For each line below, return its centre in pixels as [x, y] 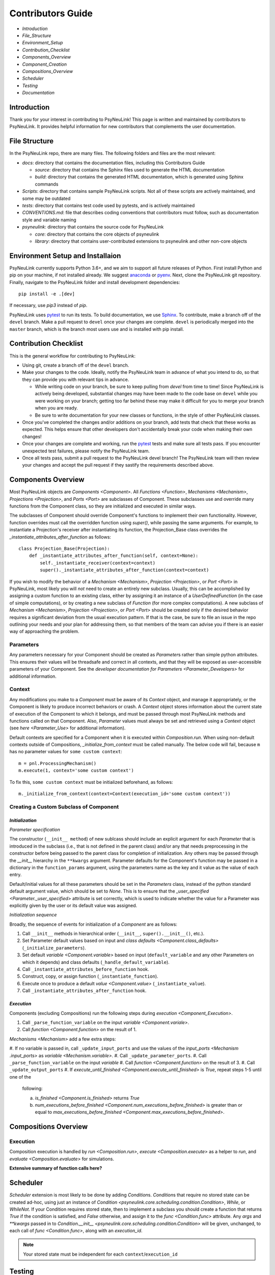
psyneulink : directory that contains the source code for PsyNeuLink [93, 227]
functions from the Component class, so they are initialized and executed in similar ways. [103, 506]
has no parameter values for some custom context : [66, 752]
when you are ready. [57, 408]
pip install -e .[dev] [47, 294]
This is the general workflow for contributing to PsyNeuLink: [73, 356]
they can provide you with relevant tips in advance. [76, 379]
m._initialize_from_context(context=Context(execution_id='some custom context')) [125, 794]
